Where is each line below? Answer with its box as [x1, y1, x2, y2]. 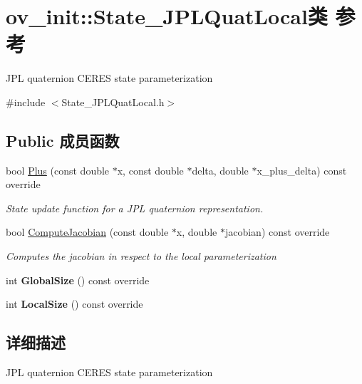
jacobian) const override [224, 224, 330, 239]
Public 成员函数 [6, 129, 120, 151]
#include [6, 94, 46, 109]
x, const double [117, 162, 184, 177]
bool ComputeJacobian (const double [6, 224, 169, 239]
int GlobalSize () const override [6, 272, 150, 287]
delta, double [192, 162, 249, 177]
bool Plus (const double [6, 162, 110, 177]
